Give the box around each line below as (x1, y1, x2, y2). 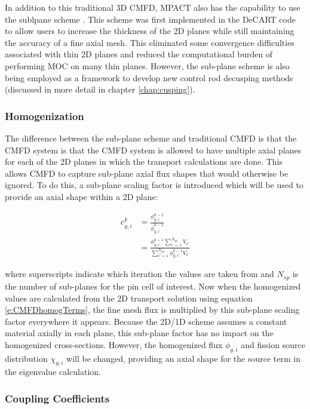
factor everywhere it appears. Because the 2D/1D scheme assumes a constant (5, 315, 287, 327)
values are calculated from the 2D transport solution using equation (5, 291, 253, 304)
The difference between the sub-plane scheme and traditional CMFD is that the (5, 131, 297, 144)
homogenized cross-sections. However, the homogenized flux (5, 338, 223, 350)
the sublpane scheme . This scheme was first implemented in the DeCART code (5, 13, 296, 25)
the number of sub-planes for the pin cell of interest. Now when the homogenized (5, 279, 301, 292)
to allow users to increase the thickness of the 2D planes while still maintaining (5, 24, 294, 37)
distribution (5, 352, 48, 364)
